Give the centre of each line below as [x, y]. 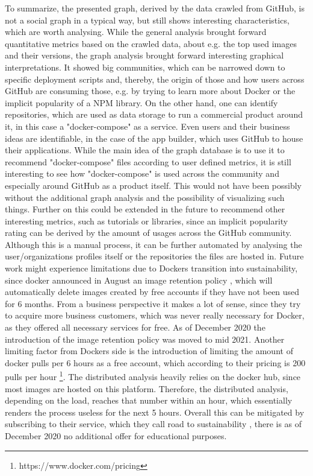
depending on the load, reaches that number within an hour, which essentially [149, 400]
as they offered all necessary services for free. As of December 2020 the [135, 327]
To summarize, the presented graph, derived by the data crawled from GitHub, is [155, 8]
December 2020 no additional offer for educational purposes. [116, 436]
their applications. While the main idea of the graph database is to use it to [145, 150]
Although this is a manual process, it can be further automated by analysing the [153, 244]
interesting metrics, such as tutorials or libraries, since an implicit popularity [147, 221]
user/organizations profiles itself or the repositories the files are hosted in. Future [154, 256]
